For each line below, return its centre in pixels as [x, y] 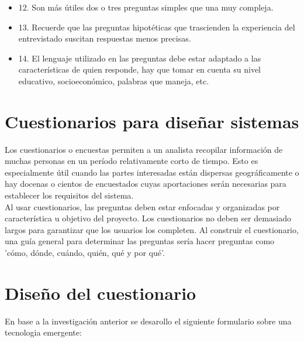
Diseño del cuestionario [101, 293]
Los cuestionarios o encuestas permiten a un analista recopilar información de [144, 149]
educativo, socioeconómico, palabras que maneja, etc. [114, 81]
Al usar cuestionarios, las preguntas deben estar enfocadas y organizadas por [142, 206]
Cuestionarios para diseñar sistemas [152, 121]
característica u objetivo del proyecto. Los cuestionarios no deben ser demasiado [148, 218]
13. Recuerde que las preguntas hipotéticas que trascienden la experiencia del [157, 27]
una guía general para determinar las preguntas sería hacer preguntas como [140, 241]
